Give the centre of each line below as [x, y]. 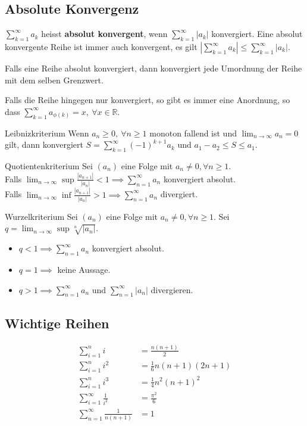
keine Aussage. [84, 269]
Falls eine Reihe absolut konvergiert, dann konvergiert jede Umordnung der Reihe [153, 68]
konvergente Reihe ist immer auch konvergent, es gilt [101, 46]
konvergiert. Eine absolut [257, 34]
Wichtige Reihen [57, 323]
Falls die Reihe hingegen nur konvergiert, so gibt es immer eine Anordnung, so [148, 100]
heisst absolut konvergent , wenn [104, 34]
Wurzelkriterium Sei [41, 216]
